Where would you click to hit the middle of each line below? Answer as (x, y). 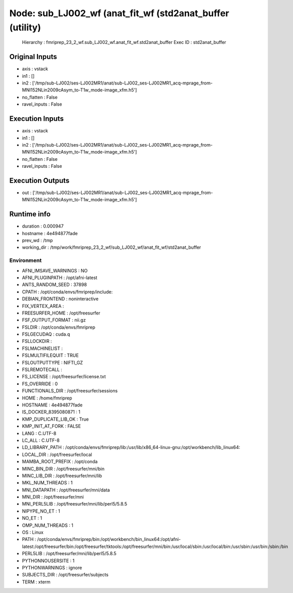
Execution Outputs (39, 180)
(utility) (25, 27)
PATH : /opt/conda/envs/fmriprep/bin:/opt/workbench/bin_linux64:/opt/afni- (101, 539)
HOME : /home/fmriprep (47, 398)
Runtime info (30, 214)
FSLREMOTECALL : (42, 370)
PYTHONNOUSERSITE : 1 (48, 561)
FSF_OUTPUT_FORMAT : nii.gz (54, 320)
